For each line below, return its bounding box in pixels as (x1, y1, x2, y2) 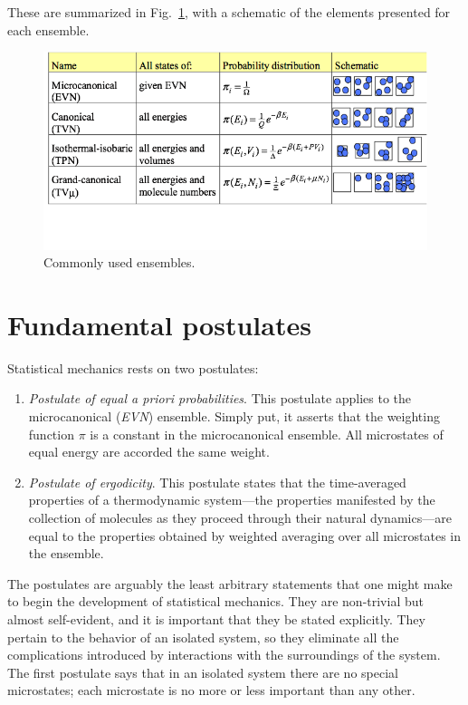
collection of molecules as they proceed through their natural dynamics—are (28, 508, 452, 527)
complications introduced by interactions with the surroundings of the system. (7, 645, 441, 664)
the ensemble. (28, 544, 104, 563)
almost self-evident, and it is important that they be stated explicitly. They (7, 610, 425, 629)
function (28, 424, 74, 443)
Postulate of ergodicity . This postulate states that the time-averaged (28, 472, 406, 491)
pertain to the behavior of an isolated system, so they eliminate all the (7, 627, 399, 646)
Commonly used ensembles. (43, 253, 196, 272)
